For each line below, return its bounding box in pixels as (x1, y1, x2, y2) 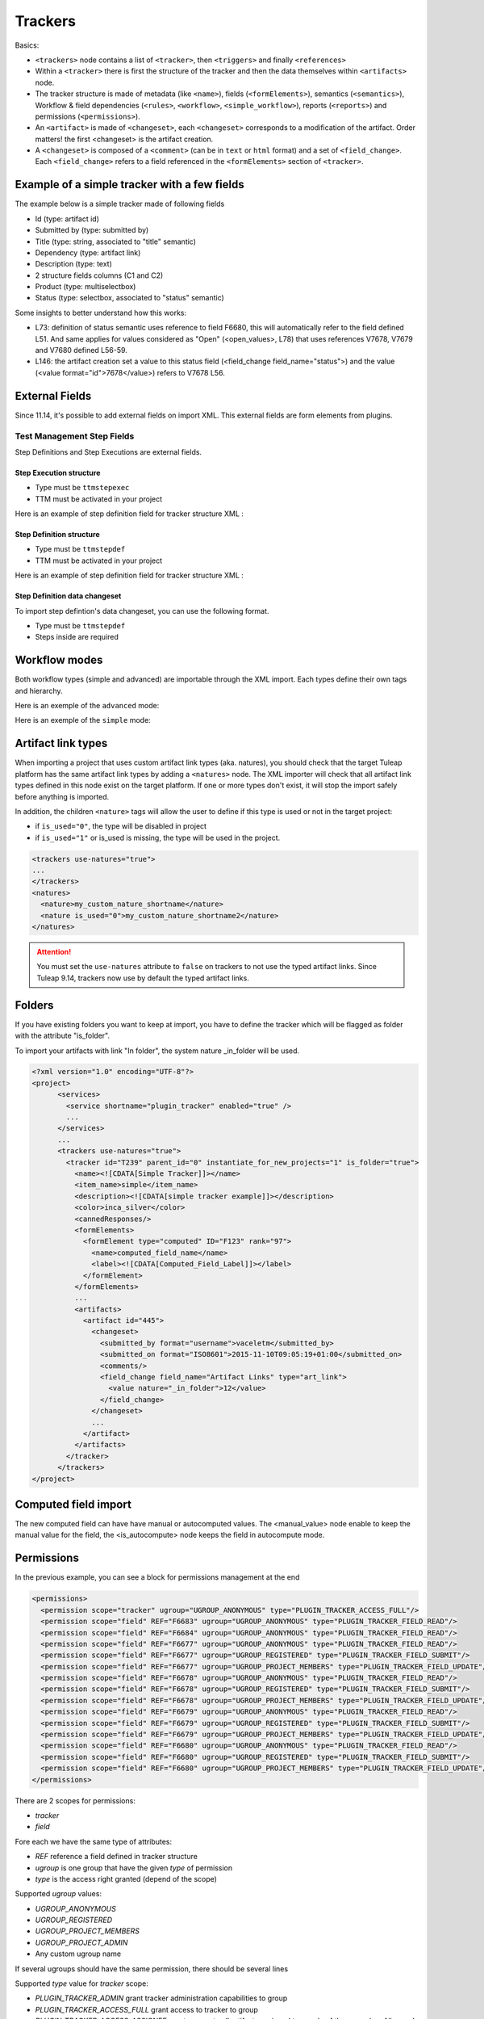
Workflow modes (15, 653, 103, 667)
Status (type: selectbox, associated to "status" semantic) (35, 293, 225, 303)
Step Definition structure (15, 530, 100, 539)
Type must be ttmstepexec (35, 483, 130, 493)
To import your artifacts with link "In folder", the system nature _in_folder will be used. (15, 1046, 300, 1056)
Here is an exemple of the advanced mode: (15, 701, 160, 711)
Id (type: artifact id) (35, 214, 100, 224)
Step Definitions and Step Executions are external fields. (15, 447, 202, 456)
